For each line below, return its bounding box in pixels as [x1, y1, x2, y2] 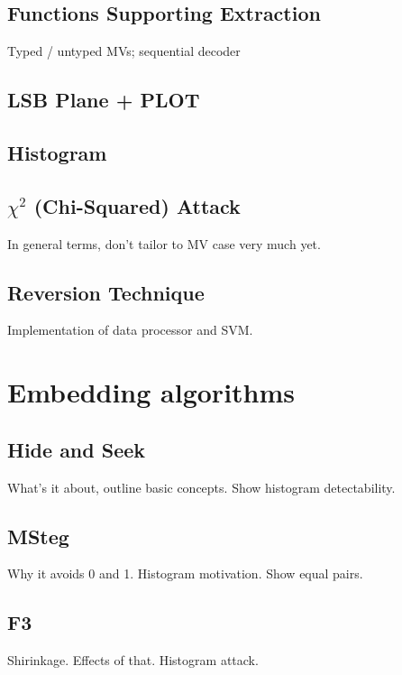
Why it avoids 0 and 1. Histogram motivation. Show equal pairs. [7, 564, 363, 583]
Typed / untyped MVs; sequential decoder [7, 42, 241, 60]
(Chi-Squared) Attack [33, 191, 241, 219]
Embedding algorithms [7, 374, 296, 411]
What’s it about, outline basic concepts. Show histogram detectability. [7, 477, 396, 496]
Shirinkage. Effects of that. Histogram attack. [7, 651, 259, 670]
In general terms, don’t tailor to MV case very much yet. [7, 234, 321, 253]
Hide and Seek [7, 435, 146, 463]
